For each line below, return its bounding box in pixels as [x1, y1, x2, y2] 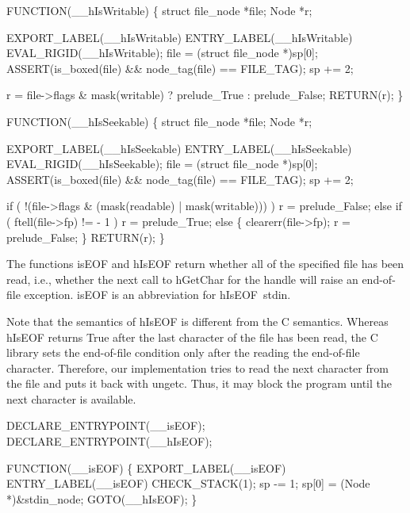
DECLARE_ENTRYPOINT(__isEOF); [6, 417, 205, 434]
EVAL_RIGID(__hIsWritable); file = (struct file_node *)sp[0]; [6, 44, 318, 61]
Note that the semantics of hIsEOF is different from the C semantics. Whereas [6, 312, 389, 329]
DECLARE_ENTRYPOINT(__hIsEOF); [6, 433, 213, 450]
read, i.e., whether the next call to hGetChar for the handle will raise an [6, 270, 358, 287]
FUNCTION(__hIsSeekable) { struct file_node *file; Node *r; [6, 113, 312, 129]
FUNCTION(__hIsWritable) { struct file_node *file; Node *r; [6, 2, 312, 18]
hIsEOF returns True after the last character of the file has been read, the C [6, 328, 378, 345]
